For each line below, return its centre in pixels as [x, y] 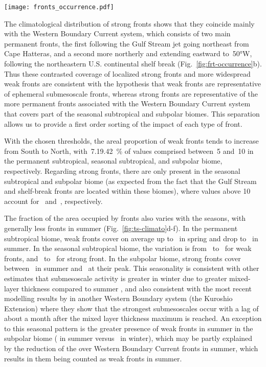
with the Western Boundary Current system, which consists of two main [117, 33]
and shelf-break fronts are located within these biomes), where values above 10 [127, 191]
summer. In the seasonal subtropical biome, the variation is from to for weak [128, 248]
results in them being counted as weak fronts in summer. [93, 358]
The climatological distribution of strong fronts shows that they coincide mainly [129, 23]
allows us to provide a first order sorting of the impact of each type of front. [123, 123]
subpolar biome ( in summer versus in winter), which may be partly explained [128, 338]
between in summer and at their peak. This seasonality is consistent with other [132, 268]
